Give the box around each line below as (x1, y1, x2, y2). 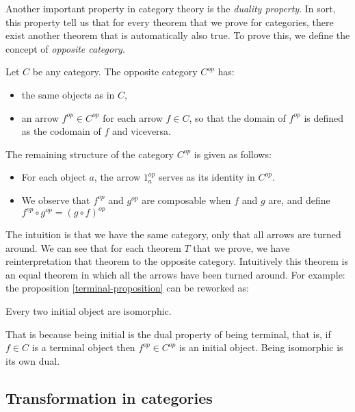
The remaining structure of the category (5, 146, 174, 161)
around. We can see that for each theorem (5, 240, 181, 255)
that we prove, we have (193, 240, 290, 255)
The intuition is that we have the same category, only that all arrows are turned (5, 227, 341, 242)
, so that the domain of (189, 110, 286, 125)
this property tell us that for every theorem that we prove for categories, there (5, 14, 334, 29)
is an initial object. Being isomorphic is (179, 340, 343, 355)
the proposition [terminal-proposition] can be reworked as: (5, 281, 249, 295)
